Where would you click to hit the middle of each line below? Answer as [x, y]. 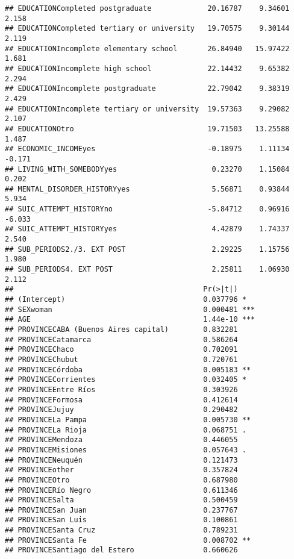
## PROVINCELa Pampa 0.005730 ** [128, 420]
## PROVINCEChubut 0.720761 [121, 359]
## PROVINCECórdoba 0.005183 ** [128, 370]
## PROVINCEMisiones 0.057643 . [126, 450]
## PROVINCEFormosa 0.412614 [121, 400]
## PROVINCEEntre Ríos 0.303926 [121, 389]
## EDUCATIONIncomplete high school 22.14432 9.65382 [147, 68]
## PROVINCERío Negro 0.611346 [121, 490]
